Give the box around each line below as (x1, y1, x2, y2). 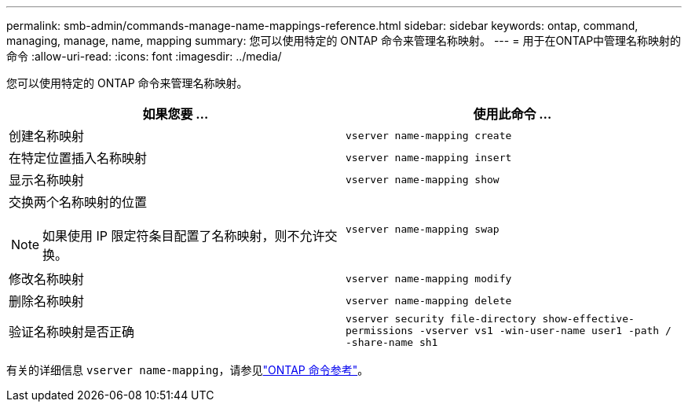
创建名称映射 (9, 128, 85, 144)
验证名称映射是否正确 (9, 323, 135, 340)
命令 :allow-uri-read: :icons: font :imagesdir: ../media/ (6, 50, 282, 63)
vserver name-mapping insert (346, 151, 512, 164)
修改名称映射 (9, 271, 85, 287)
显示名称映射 (9, 172, 85, 188)
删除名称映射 (9, 293, 85, 309)
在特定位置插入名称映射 (9, 150, 148, 166)
